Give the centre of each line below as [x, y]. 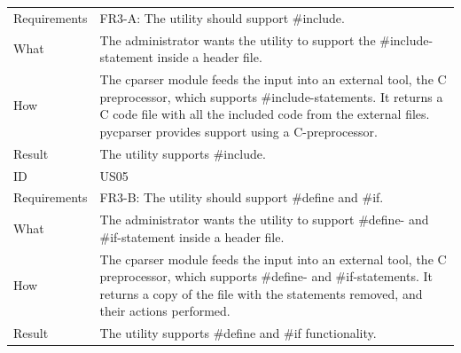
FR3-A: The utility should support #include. [222, 17]
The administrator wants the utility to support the [238, 39]
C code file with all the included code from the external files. [265, 114]
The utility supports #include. [183, 153]
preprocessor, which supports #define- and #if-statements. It [266, 276]
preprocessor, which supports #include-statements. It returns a [271, 96]
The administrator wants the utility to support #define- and [264, 220]
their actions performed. [165, 311]
